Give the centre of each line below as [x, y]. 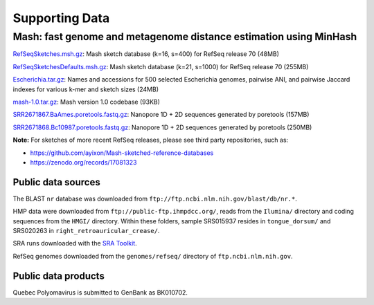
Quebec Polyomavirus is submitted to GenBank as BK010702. [100, 292]
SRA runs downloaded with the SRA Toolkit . [75, 243]
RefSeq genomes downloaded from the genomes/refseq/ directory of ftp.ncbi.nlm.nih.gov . [153, 256]
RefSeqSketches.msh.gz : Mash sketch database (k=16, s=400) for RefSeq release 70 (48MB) [146, 54]
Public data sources [56, 182]
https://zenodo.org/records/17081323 [83, 162]
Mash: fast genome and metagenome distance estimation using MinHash [185, 37]
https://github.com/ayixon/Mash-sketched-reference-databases [122, 153]
